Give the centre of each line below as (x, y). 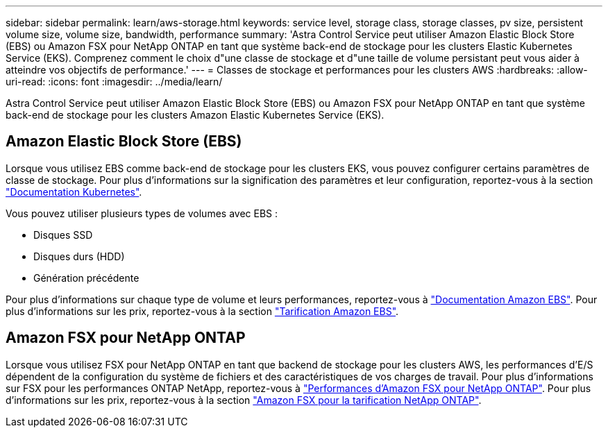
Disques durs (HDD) (79, 256)
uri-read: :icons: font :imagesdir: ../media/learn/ (114, 82)
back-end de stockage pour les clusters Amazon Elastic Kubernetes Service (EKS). (195, 115)
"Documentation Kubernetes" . (74, 192)
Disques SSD (63, 235)
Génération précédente (86, 278)
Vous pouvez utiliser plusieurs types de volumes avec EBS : (142, 213)
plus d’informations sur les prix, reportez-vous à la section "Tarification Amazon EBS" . (202, 311)
